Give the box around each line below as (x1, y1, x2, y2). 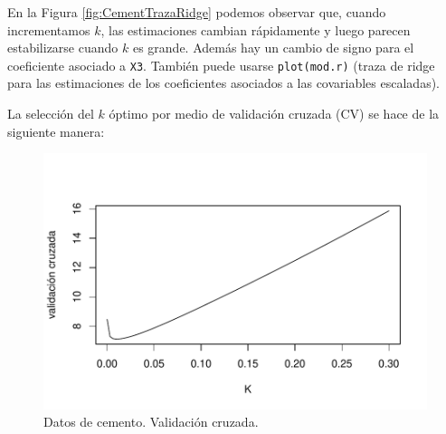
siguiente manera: (7, 121, 105, 140)
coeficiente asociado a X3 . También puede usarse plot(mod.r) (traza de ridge (7, 55, 435, 74)
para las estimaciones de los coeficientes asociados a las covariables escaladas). (7, 73, 440, 92)
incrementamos (7, 20, 90, 39)
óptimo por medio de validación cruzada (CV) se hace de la (109, 104, 440, 123)
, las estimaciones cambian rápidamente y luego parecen (100, 20, 411, 39)
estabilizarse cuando (7, 38, 119, 57)
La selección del (7, 104, 94, 123)
